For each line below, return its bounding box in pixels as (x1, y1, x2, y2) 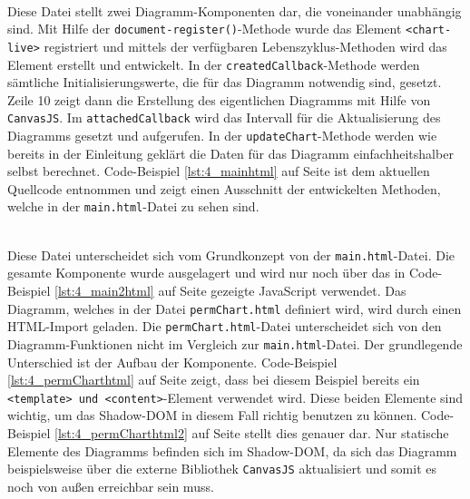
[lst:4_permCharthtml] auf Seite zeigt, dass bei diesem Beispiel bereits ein (7, 370, 420, 389)
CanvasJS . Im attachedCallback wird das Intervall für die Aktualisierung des (7, 108, 441, 127)
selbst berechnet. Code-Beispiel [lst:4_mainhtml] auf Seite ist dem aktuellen (7, 161, 430, 181)
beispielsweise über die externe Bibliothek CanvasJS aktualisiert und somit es (7, 459, 436, 478)
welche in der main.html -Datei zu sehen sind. (7, 197, 259, 216)
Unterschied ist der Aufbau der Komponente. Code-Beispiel (7, 352, 338, 371)
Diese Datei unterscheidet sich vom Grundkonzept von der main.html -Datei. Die (7, 245, 455, 264)
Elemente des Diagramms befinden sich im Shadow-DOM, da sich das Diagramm (7, 441, 457, 460)
